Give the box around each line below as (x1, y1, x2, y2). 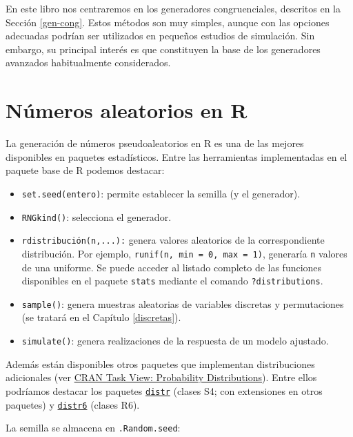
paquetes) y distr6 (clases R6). (6, 397, 140, 411)
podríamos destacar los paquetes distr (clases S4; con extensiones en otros (6, 383, 323, 398)
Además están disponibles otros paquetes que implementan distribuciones (6, 356, 315, 371)
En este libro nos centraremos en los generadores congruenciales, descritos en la (6, 1, 341, 15)
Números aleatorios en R (6, 96, 248, 124)
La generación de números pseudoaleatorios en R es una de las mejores (6, 136, 304, 150)
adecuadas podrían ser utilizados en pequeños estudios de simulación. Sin (6, 28, 315, 43)
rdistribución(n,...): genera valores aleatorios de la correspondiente (21, 233, 325, 247)
